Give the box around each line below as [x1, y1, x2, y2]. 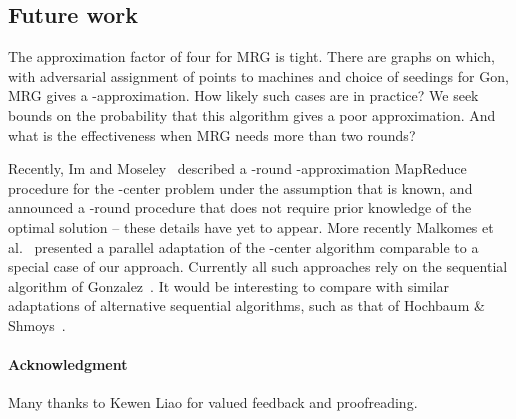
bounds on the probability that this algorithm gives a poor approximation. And [8, 104, 496, 125]
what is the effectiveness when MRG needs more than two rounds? [8, 124, 416, 145]
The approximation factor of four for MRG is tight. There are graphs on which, [8, 46, 495, 67]
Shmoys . [8, 314, 66, 335]
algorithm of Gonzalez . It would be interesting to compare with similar [8, 275, 450, 296]
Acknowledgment [8, 354, 128, 375]
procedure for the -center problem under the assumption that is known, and [8, 177, 473, 198]
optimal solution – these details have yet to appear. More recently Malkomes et [8, 216, 494, 237]
